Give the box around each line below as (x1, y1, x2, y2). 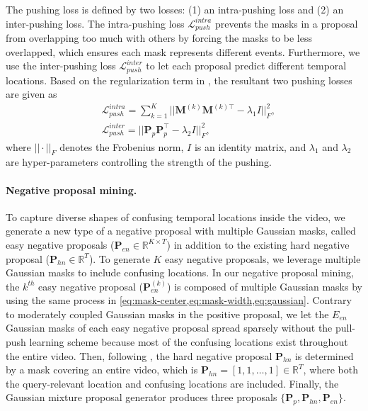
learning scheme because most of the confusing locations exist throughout (29, 334, 348, 349)
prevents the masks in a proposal (214, 16, 358, 30)
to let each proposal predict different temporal (146, 58, 347, 73)
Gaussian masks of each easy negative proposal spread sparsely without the (6, 320, 333, 335)
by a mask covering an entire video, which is (6, 362, 198, 377)
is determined (294, 348, 354, 363)
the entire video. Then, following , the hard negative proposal (6, 348, 272, 363)
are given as (6, 86, 57, 101)
